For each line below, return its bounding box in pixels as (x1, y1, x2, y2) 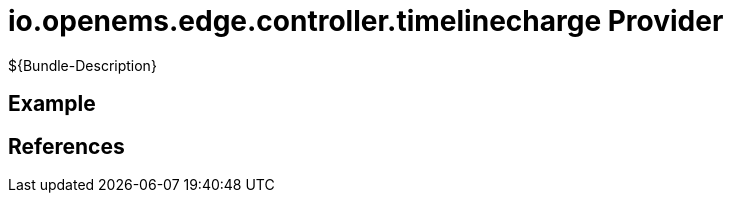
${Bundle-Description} (8, 56, 157, 74)
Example (8, 91, 96, 117)
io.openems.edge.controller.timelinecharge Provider (8, 4, 724, 38)
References (8, 133, 125, 159)
